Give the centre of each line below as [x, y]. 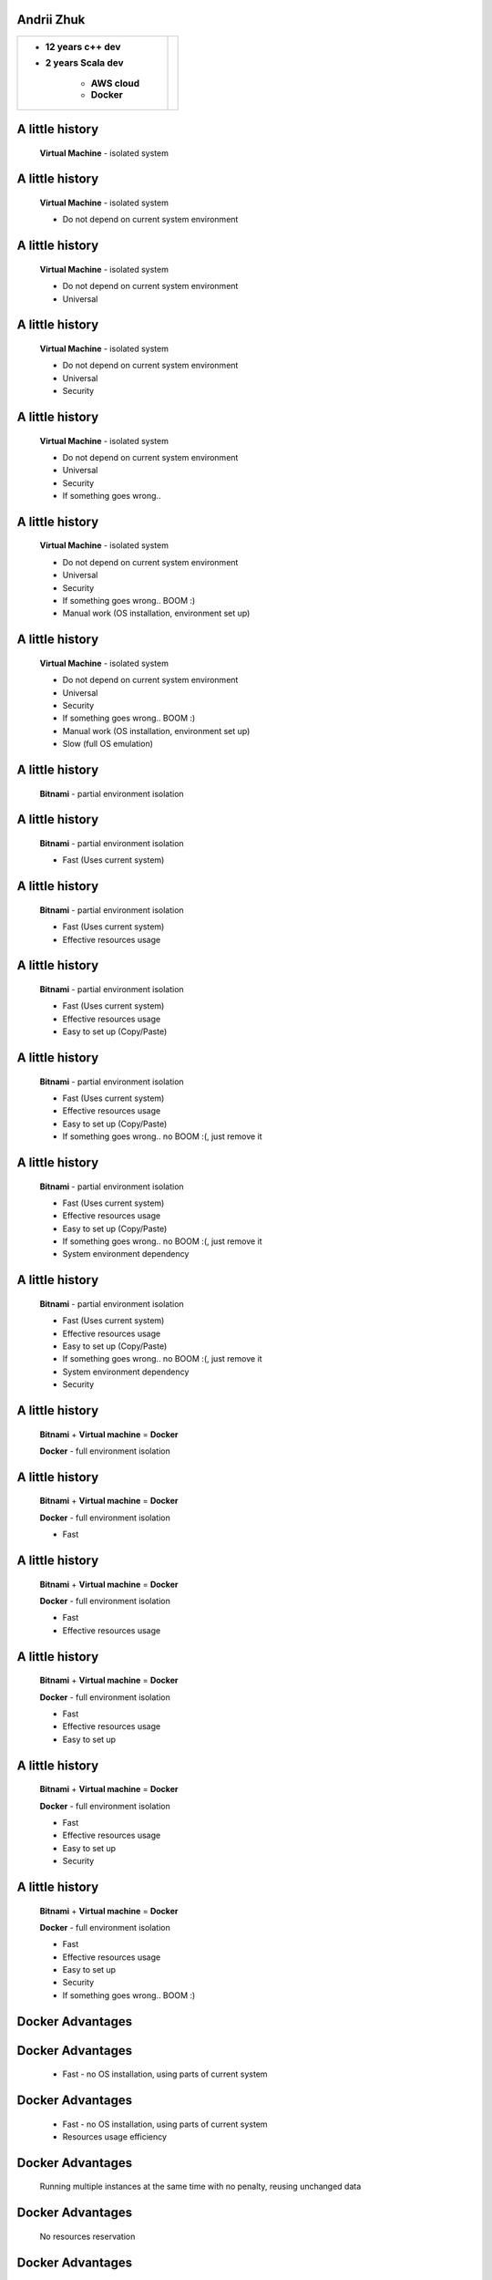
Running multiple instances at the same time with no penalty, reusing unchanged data [200, 2187]
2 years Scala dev [84, 62]
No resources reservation [87, 2236]
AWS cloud [115, 83]
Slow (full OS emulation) [108, 744]
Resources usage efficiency [115, 2137]
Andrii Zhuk [51, 20]
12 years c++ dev [83, 47]
